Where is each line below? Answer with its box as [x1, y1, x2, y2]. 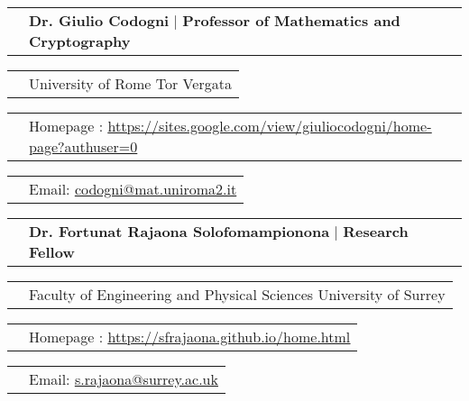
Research [343, 221, 409, 242]
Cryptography [29, 31, 131, 51]
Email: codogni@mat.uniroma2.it [29, 178, 237, 199]
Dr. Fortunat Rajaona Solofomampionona [29, 221, 330, 242]
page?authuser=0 [29, 136, 138, 157]
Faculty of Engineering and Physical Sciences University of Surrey [29, 284, 446, 305]
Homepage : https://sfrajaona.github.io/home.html [29, 326, 351, 347]
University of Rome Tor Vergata [29, 73, 232, 94]
